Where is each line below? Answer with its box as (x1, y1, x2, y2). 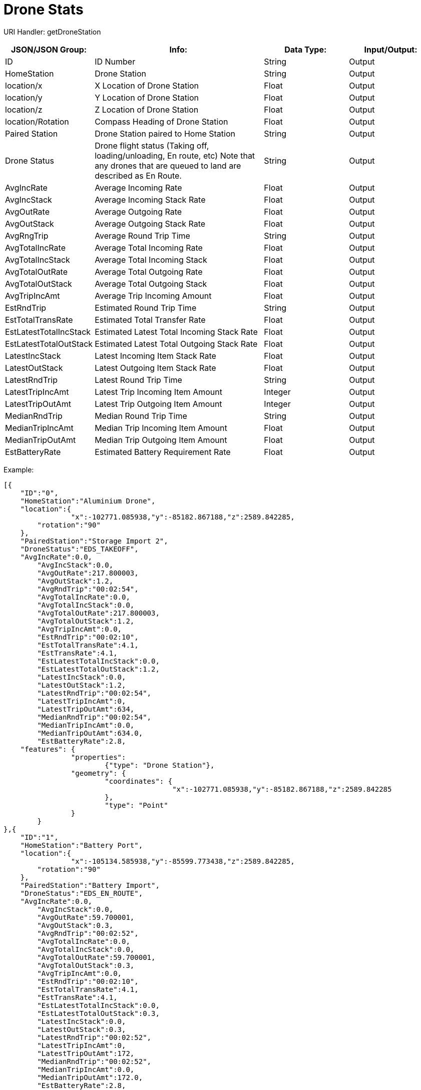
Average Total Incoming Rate (95, 242, 203, 253)
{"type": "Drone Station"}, (105, 761, 215, 769)
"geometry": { (71, 769, 126, 777)
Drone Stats (4, 1, 84, 18)
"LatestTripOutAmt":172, (37, 1049, 135, 1057)
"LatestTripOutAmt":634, (37, 705, 135, 713)
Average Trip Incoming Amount (95, 290, 212, 301)
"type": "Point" (105, 801, 168, 809)
